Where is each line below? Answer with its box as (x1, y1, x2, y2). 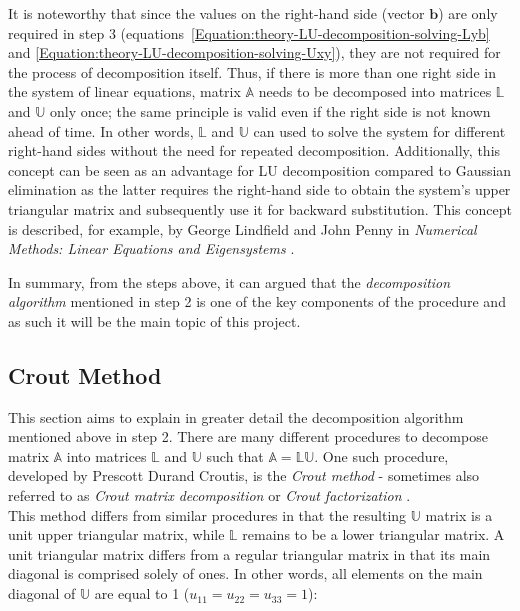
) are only (438, 3, 498, 23)
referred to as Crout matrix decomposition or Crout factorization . (8, 485, 411, 506)
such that (206, 445, 264, 466)
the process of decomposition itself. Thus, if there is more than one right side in (8, 61, 496, 82)
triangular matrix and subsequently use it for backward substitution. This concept (8, 198, 512, 219)
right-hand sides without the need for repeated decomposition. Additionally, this (8, 140, 501, 161)
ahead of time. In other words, (8, 120, 194, 141)
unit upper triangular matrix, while (8, 524, 225, 545)
